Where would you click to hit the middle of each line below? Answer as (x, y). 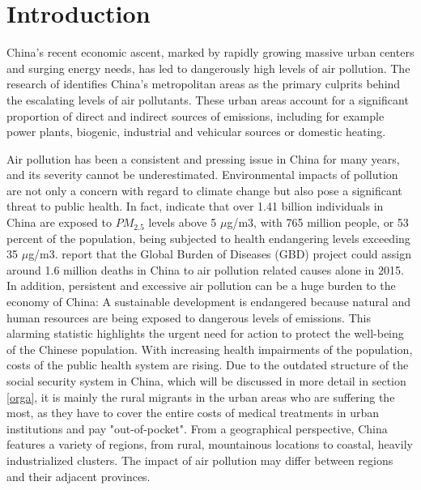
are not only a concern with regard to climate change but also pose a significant (204, 190)
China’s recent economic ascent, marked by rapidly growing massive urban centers (210, 52)
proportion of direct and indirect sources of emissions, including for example (196, 115)
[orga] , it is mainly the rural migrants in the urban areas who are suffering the (201, 396)
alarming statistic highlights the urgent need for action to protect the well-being (205, 333)
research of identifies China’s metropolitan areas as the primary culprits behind (204, 84)
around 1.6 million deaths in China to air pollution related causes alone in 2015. (205, 269)
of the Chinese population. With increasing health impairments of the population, (210, 349)
